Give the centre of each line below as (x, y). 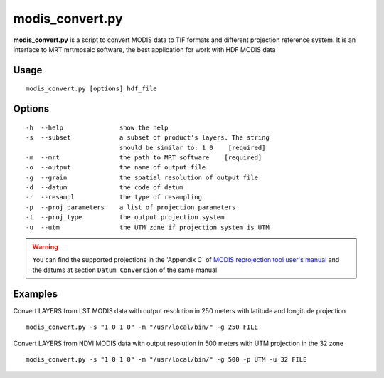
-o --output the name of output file (116, 168)
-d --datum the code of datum (105, 188)
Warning (45, 247)
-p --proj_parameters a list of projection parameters (131, 207)
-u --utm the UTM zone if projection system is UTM (148, 227)
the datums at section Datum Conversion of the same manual (125, 270)
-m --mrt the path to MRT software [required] (144, 157)
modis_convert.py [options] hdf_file (92, 89)
